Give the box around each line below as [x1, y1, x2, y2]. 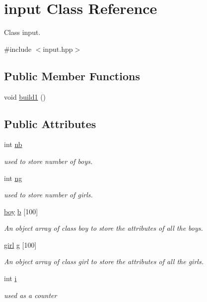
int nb [4, 139, 22, 150]
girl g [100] [4, 239, 37, 250]
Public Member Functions [4, 68, 140, 83]
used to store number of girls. [4, 189, 93, 200]
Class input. [4, 27, 41, 37]
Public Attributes [4, 116, 96, 131]
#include [4, 43, 32, 54]
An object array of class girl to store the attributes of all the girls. [4, 256, 204, 267]
